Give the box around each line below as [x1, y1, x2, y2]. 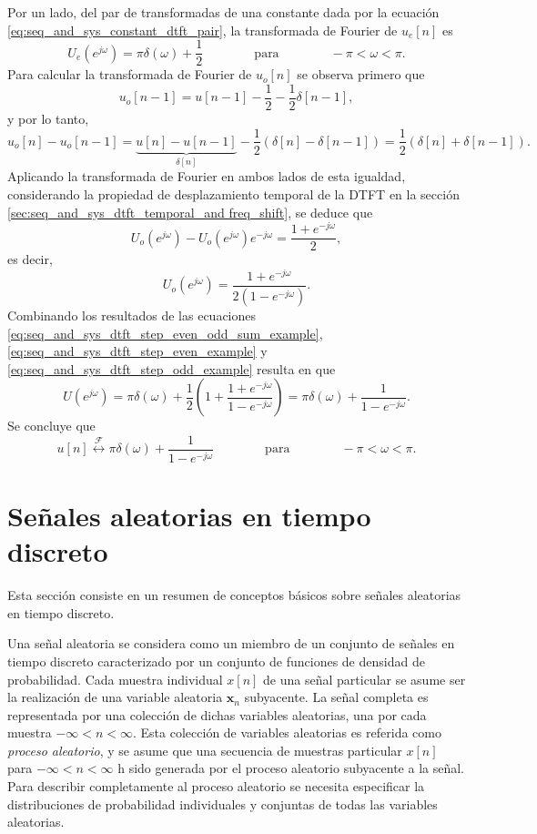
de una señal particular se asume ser [263, 669, 466, 688]
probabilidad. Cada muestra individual [7, 669, 223, 688]
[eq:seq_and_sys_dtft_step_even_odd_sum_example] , [7, 323, 323, 342]
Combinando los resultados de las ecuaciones [7, 305, 257, 324]
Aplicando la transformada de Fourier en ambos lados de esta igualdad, [7, 167, 406, 186]
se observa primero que [297, 65, 425, 84]
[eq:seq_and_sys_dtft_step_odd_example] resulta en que [7, 359, 336, 378]
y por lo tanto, [7, 108, 89, 127]
